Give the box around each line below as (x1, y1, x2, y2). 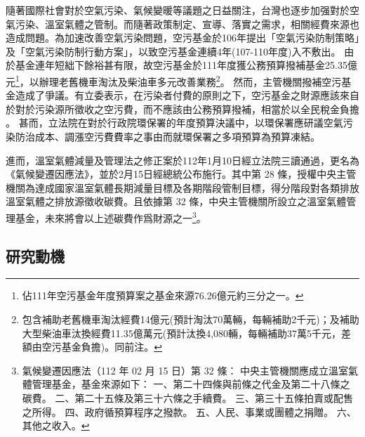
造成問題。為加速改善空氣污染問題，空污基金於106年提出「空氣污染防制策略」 (6, 30, 359, 45)
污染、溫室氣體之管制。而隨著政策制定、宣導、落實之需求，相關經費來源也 (15, 16, 359, 31)
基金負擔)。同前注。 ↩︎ (61, 339, 162, 354)
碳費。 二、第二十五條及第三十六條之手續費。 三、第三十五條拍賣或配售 (22, 390, 354, 405)
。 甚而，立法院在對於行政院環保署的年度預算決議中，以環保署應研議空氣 (6, 115, 343, 130)
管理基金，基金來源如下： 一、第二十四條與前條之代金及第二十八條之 (32, 377, 350, 391)
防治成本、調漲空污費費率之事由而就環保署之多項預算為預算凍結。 (15, 129, 320, 143)
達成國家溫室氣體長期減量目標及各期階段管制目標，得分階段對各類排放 (34, 180, 359, 195)
